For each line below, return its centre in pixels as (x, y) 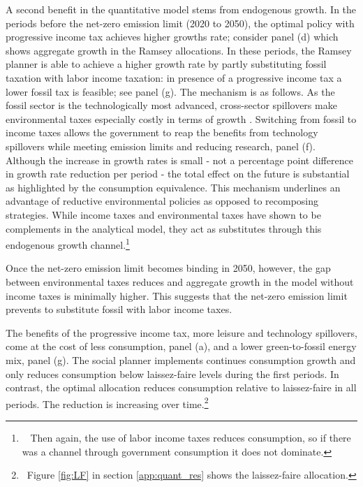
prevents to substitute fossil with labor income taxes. (119, 309)
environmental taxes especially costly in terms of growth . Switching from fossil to (181, 118)
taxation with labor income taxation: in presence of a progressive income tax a (174, 77)
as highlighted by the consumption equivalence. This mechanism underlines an (173, 187)
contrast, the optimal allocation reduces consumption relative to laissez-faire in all (181, 387)
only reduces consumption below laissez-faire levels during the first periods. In (172, 373)
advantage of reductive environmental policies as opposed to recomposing (162, 201)
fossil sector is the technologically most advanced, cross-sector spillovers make (171, 105)
